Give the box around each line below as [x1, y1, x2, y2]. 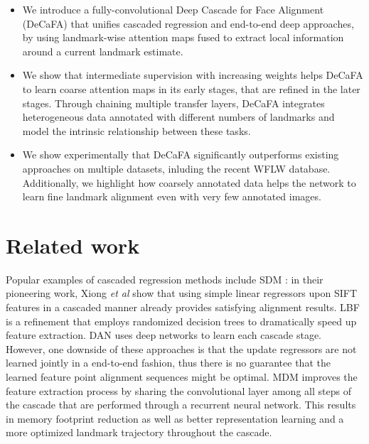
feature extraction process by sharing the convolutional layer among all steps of [6, 383, 351, 398]
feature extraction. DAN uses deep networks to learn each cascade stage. [6, 327, 321, 342]
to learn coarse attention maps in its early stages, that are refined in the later [22, 81, 360, 96]
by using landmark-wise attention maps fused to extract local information [22, 30, 344, 45]
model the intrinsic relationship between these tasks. [22, 123, 251, 138]
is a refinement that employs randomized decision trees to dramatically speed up [6, 313, 357, 328]
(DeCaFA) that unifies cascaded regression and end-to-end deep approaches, [22, 16, 354, 31]
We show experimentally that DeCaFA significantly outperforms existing [22, 147, 339, 162]
